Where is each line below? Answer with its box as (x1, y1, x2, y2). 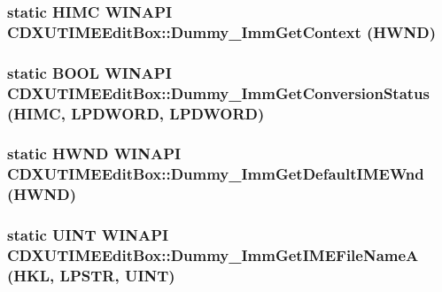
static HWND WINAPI (7, 142, 182, 165)
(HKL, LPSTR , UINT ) (7, 264, 175, 286)
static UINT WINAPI (7, 224, 169, 246)
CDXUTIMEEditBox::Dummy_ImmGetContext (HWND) (7, 20, 437, 42)
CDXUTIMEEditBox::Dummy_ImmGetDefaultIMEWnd (7, 163, 424, 185)
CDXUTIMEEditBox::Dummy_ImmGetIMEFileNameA (7, 243, 419, 265)
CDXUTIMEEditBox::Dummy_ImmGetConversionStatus (7, 81, 430, 104)
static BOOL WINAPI (7, 61, 172, 83)
